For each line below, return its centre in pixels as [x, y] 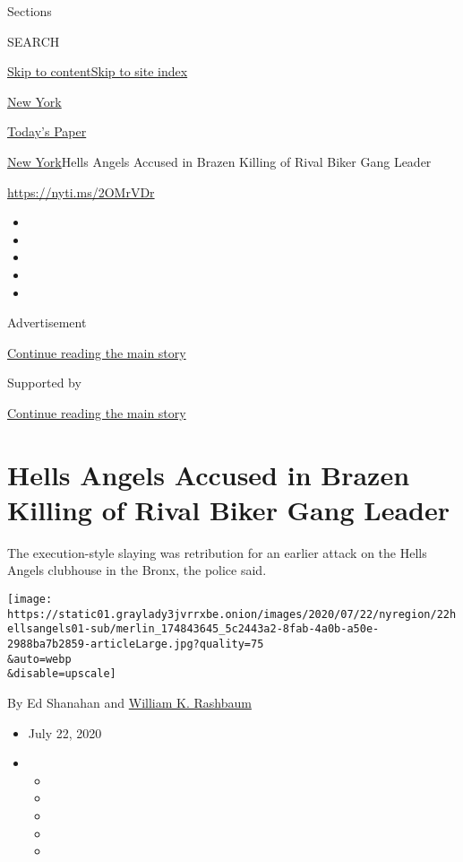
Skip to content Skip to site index [98, 71]
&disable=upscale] [62, 674]
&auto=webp [39, 659]
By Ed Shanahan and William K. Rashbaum [129, 702]
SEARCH [34, 41]
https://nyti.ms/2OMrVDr [81, 192]
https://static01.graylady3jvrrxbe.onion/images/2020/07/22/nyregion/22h [232, 614]
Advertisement [47, 322]
